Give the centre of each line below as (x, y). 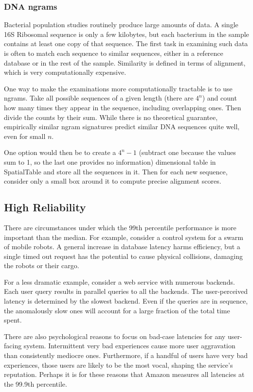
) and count (219, 98)
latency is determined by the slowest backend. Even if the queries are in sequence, (126, 301)
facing (13, 346)
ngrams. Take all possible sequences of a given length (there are (99, 98)
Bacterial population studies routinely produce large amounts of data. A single (121, 25)
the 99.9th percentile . (36, 383)
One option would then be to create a (60, 152)
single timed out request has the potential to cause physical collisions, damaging (123, 256)
